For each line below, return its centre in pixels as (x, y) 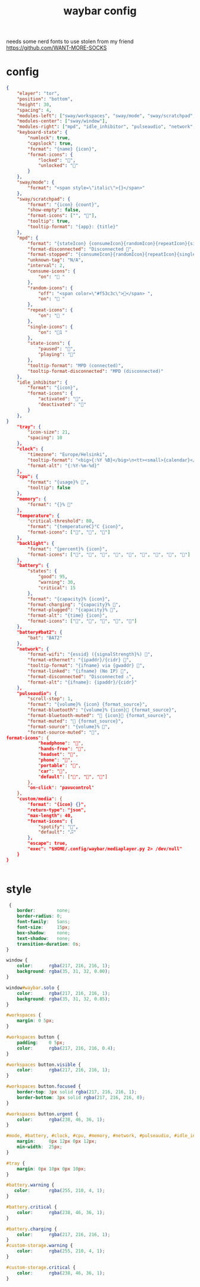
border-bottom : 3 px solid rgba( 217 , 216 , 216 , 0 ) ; (81, 1098)
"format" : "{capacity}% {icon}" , (69, 599)
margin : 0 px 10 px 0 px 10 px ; (51, 1169)
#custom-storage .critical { (41, 1267)
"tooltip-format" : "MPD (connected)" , (76, 366)
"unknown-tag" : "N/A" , (56, 260)
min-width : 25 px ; (40, 1147)
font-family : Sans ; (43, 922)
